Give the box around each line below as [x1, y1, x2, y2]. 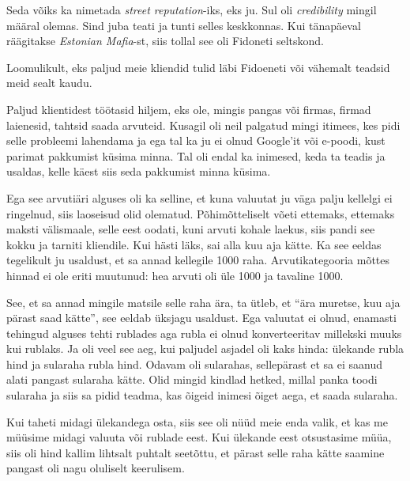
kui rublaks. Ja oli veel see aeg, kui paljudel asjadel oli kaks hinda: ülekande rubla [6, 340, 404, 357]
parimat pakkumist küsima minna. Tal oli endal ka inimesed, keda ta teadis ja [6, 147, 386, 164]
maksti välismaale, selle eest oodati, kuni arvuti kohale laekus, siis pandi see [6, 221, 375, 237]
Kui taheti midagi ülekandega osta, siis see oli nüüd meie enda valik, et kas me [6, 413, 388, 430]
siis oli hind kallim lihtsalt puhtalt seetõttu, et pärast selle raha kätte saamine [6, 444, 385, 460]
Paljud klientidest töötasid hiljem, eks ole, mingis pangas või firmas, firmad [6, 100, 371, 117]
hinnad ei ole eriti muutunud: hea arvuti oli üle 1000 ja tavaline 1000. [6, 267, 344, 283]
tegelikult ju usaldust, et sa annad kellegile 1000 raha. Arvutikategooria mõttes [6, 252, 390, 268]
